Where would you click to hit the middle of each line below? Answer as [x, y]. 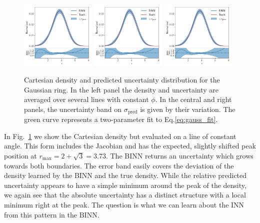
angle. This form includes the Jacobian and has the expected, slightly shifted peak [130, 146]
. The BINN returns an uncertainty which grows [179, 155]
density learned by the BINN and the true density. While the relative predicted [125, 175]
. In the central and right [193, 99]
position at [20, 155]
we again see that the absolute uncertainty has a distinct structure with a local [125, 195]
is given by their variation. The [188, 109]
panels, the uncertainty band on [73, 109]
